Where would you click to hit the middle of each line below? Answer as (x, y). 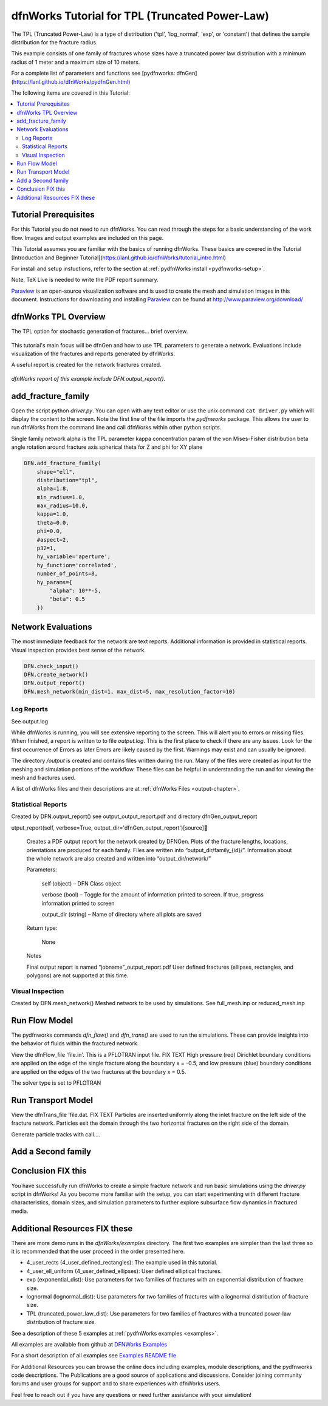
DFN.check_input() (51, 666)
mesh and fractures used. (43, 777)
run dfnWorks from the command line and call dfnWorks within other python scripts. (116, 428)
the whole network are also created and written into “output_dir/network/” (119, 858)
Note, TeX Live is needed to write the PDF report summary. (85, 280)
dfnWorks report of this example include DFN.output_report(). (88, 378)
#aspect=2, (53, 540)
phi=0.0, (50, 531)
